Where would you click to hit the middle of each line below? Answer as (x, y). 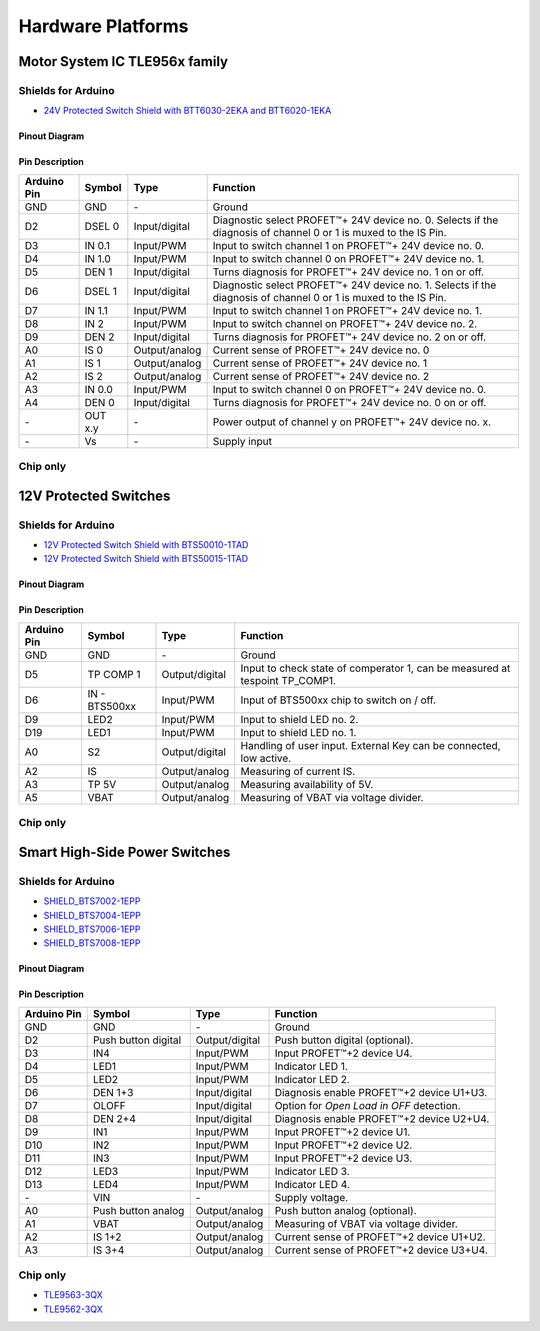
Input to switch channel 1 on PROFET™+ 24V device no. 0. (348, 245)
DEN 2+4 (114, 1118)
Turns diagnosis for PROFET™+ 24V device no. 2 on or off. (349, 337)
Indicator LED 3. (312, 1171)
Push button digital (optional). (344, 1040)
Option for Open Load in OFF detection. (367, 1105)
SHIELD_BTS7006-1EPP (92, 929)
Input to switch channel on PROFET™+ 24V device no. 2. (345, 323)
